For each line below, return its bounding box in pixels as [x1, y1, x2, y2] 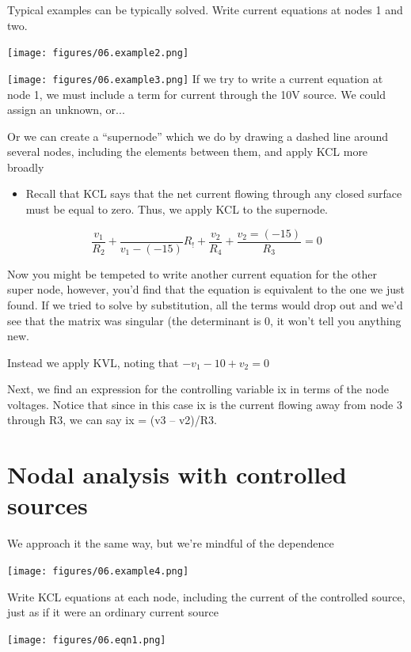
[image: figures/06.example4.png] [7, 565, 189, 577]
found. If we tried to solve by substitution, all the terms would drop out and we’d [7, 296, 403, 313]
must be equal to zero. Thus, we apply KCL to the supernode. [25, 201, 329, 218]
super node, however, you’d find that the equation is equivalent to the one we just [7, 281, 405, 298]
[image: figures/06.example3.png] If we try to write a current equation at [7, 70, 383, 86]
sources [7, 489, 88, 521]
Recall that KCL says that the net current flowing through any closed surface [25, 185, 402, 202]
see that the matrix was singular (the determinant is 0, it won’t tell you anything [7, 312, 401, 328]
